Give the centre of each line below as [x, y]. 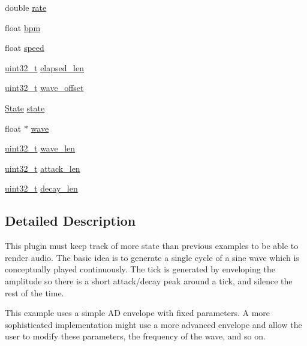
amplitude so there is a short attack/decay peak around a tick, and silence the [149, 280]
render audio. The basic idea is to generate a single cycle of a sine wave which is [152, 257]
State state [25, 107]
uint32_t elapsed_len [44, 67]
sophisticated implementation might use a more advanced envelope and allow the [153, 324]
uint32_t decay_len [41, 188]
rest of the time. [34, 292]
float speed [25, 48]
